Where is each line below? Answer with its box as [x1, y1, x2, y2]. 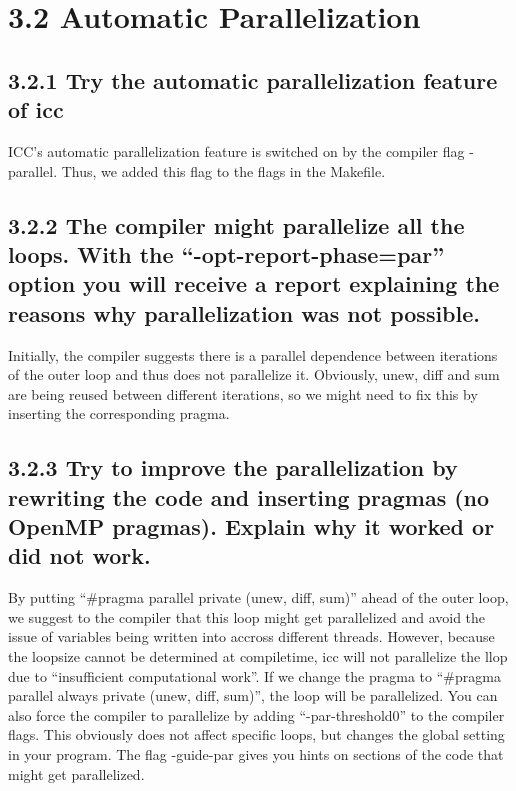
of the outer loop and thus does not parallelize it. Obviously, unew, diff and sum [8, 364, 500, 385]
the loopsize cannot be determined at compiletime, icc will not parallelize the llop [8, 646, 508, 667]
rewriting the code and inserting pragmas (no [8, 481, 490, 512]
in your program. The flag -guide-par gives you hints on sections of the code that [8, 744, 504, 765]
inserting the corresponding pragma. [8, 403, 230, 424]
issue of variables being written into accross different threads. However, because [8, 626, 495, 647]
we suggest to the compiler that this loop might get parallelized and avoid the [8, 606, 486, 627]
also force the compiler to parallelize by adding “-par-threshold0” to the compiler [8, 704, 505, 725]
